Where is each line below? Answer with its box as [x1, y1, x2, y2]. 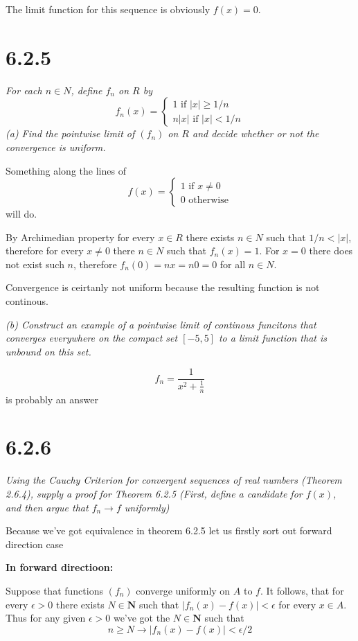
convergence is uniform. [6, 139, 106, 154]
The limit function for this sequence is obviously [6, 2, 211, 16]
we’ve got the [113, 611, 170, 625]
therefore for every [6, 243, 84, 258]
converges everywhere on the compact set [6, 331, 178, 345]
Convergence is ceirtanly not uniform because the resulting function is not [6, 280, 320, 295]
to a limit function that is [218, 331, 327, 345]
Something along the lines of [6, 163, 126, 177]
